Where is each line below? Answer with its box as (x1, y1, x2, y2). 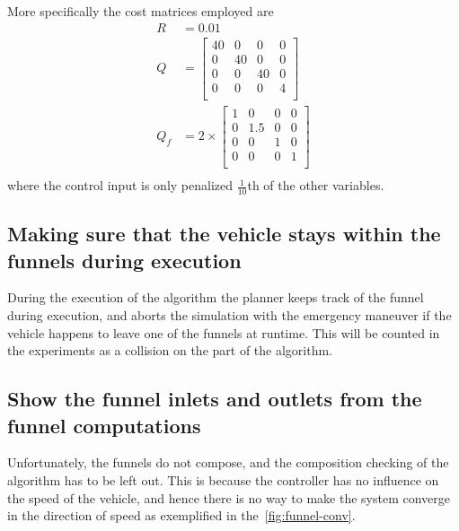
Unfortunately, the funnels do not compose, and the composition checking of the (7, 453, 449, 472)
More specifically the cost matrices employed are (7, 2, 274, 20)
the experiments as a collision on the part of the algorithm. (7, 341, 333, 360)
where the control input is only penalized (7, 176, 234, 195)
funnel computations (7, 411, 201, 439)
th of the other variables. (247, 176, 384, 195)
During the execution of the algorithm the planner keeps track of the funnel (7, 288, 424, 307)
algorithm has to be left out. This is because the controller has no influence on (7, 471, 439, 490)
